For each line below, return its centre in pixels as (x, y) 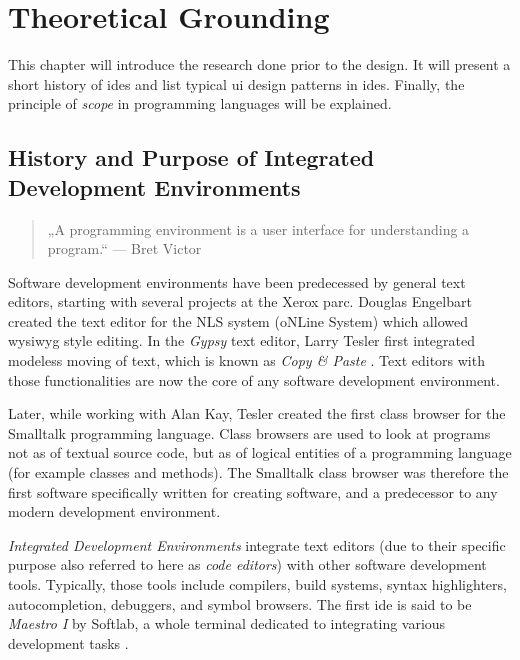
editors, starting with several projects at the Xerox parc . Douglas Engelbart (240, 301)
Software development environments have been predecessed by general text (237, 281)
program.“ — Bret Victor (124, 248)
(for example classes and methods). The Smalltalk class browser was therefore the (258, 472)
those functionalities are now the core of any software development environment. (254, 379)
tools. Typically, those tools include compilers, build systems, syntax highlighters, (257, 584)
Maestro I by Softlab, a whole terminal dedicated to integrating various (227, 623)
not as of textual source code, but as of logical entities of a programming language (260, 452)
